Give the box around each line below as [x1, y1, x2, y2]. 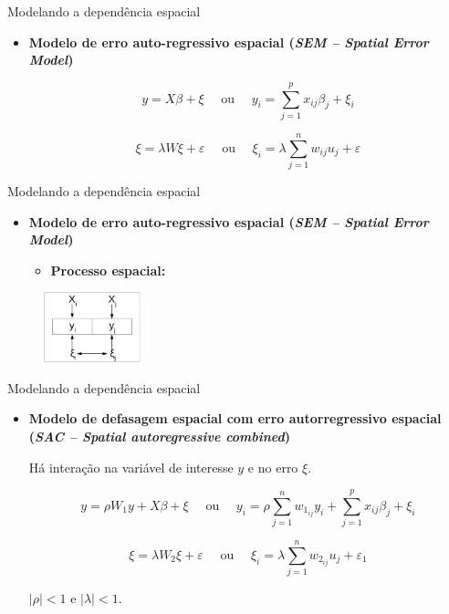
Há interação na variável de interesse [28, 457, 234, 476]
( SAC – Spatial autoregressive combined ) [28, 426, 290, 445]
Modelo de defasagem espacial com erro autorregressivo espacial [28, 409, 442, 428]
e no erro [247, 457, 298, 476]
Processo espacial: [50, 260, 166, 279]
